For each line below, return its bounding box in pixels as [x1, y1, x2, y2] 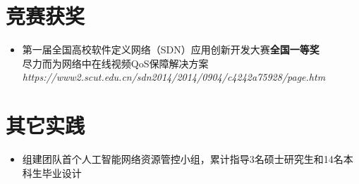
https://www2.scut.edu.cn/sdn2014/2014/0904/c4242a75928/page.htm [22, 70, 326, 84]
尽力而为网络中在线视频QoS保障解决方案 [22, 55, 209, 70]
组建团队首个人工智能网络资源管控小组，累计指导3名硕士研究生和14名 [22, 152, 343, 166]
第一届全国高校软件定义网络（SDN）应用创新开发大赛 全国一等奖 [22, 42, 320, 57]
